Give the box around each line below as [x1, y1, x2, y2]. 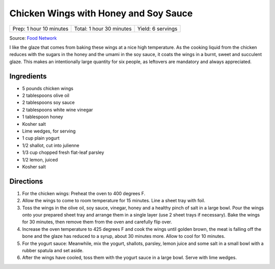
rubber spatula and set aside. [22, 247, 84, 253]
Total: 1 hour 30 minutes [74, 25, 132, 32]
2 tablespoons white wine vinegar [22, 106, 93, 113]
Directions [9, 177, 43, 185]
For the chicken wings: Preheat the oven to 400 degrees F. [22, 190, 146, 196]
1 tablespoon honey [22, 114, 63, 120]
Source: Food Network [9, 35, 57, 41]
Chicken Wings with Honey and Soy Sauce [9, 8, 193, 19]
